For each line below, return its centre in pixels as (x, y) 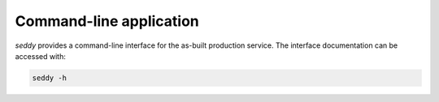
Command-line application (107, 21)
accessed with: (41, 56)
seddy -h (50, 78)
